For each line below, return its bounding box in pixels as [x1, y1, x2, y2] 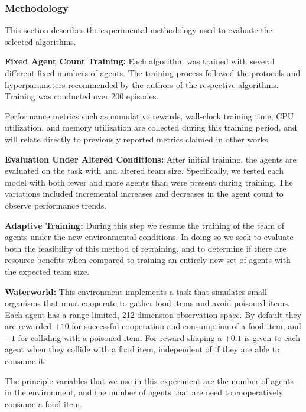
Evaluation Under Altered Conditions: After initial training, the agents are [5, 153, 297, 165]
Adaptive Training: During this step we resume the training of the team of [5, 219, 285, 231]
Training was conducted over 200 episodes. [5, 90, 159, 102]
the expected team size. [5, 265, 90, 277]
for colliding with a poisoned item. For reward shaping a [18, 331, 222, 343]
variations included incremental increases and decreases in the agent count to [5, 187, 284, 200]
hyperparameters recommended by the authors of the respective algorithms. [5, 78, 279, 90]
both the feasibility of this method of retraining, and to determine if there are [5, 242, 287, 254]
